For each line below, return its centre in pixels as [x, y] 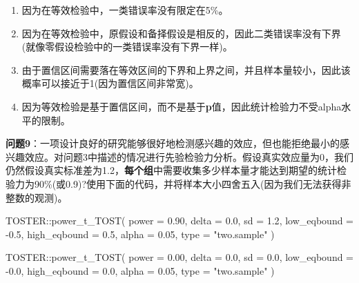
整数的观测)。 [37, 197]
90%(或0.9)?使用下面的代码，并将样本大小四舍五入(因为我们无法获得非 [193, 183]
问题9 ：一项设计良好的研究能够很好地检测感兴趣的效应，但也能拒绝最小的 [173, 143]
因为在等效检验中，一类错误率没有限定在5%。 [125, 10]
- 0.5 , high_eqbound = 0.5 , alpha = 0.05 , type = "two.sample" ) [140, 234]
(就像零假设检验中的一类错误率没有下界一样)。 [127, 47]
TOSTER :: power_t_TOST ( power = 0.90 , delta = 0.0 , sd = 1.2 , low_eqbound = [180, 221]
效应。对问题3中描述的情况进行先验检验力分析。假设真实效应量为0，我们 [189, 156]
